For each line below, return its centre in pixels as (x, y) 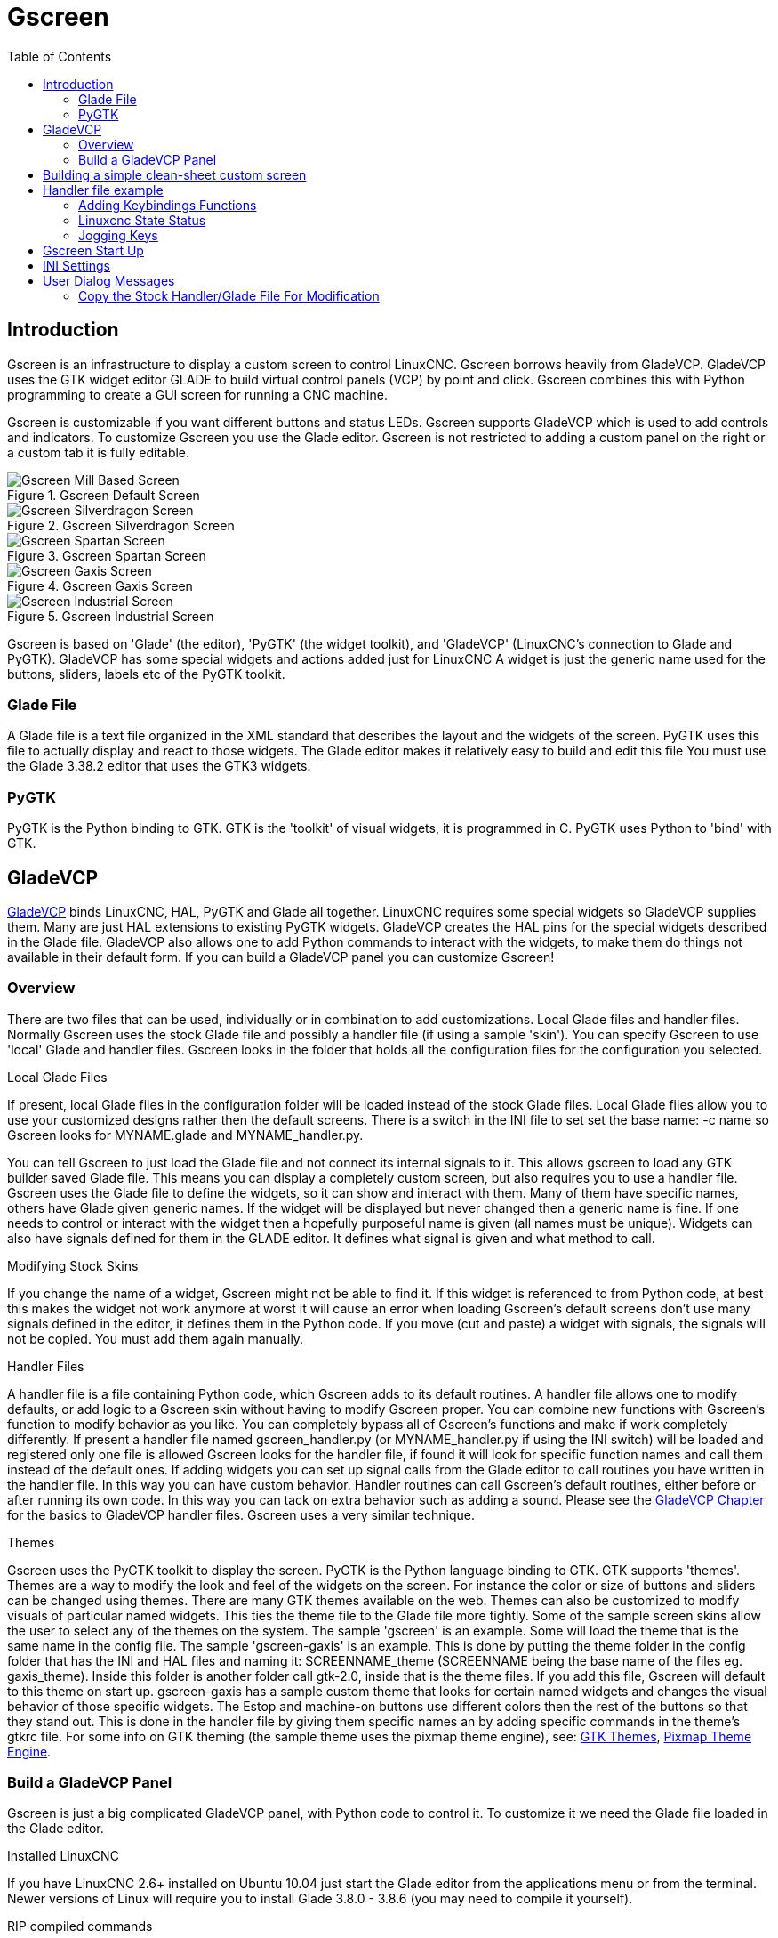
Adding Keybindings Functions (168, 205)
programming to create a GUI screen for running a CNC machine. (197, 394)
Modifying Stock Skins (73, 1265)
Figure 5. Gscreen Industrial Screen (111, 616)
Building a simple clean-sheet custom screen (175, 174)
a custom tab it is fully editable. (99, 452)
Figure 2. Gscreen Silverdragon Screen (121, 525)
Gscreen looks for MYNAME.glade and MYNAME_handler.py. (185, 1135)
